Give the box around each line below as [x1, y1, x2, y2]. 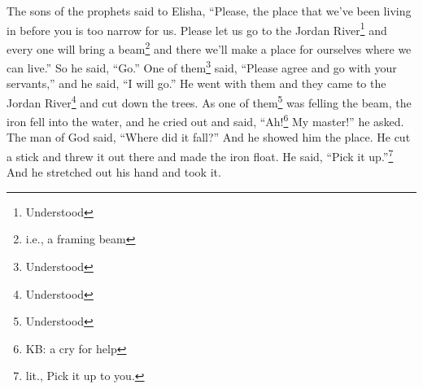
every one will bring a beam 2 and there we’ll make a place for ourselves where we [7, 37, 412, 57]
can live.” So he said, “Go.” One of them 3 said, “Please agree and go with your [7, 57, 397, 76]
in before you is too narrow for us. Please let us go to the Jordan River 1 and [7, 19, 387, 38]
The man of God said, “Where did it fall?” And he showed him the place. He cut [7, 129, 411, 146]
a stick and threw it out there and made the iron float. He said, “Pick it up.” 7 [7, 146, 394, 164]
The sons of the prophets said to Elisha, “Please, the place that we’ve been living [7, 2, 412, 19]
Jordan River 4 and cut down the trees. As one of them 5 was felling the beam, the [7, 91, 412, 111]
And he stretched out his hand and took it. [7, 164, 221, 181]
